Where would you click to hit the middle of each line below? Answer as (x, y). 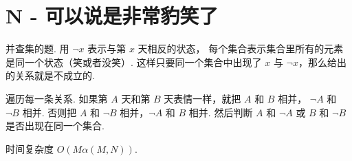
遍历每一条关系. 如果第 (57, 98)
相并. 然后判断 (221, 112)
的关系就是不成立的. (50, 75)
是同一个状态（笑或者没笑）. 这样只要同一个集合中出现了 (134, 62)
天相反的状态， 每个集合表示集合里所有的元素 (241, 49)
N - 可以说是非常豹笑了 (112, 15)
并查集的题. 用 (37, 49)
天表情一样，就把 (202, 98)
